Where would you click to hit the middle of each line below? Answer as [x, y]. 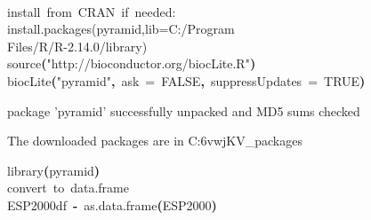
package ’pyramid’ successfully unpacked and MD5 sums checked [184, 110]
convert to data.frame [68, 188]
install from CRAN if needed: [92, 11]
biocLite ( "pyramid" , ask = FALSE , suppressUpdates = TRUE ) [186, 80]
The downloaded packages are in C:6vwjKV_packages [155, 141]
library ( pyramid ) [54, 170]
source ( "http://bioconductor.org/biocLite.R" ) [132, 63]
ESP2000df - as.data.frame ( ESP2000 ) [112, 204]
